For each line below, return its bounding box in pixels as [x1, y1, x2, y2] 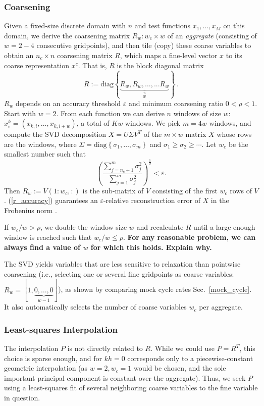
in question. [4, 392, 40, 403]
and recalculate [136, 222, 184, 232]
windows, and [209, 118, 251, 128]
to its [226, 50, 242, 60]
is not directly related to [67, 343, 143, 353]
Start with [4, 108, 36, 118]
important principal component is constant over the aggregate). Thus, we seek [4, 372, 246, 383]
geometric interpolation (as [4, 363, 88, 373]
